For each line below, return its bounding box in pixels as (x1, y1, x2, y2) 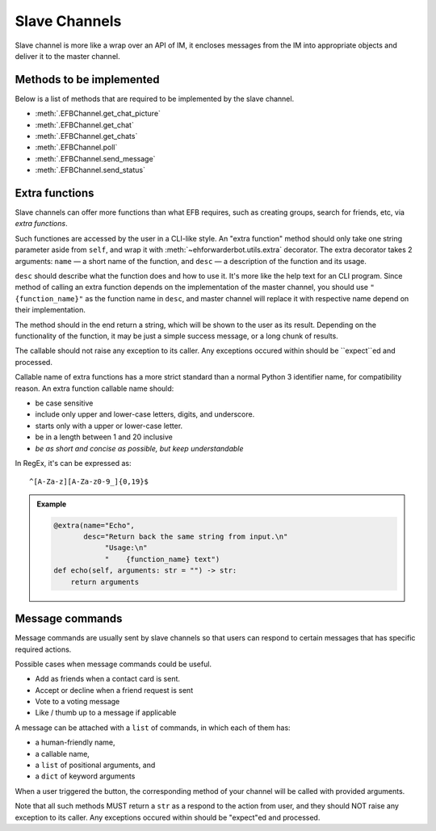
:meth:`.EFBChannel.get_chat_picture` (35, 109, 161, 119)
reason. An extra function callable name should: (15, 384, 174, 393)
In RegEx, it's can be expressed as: (15, 458, 132, 468)
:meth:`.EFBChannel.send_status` (35, 166, 145, 175)
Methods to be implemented (15, 73, 161, 86)
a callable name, (35, 749, 90, 758)
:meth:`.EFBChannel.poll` (35, 142, 118, 153)
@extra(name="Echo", (53, 521, 135, 530)
